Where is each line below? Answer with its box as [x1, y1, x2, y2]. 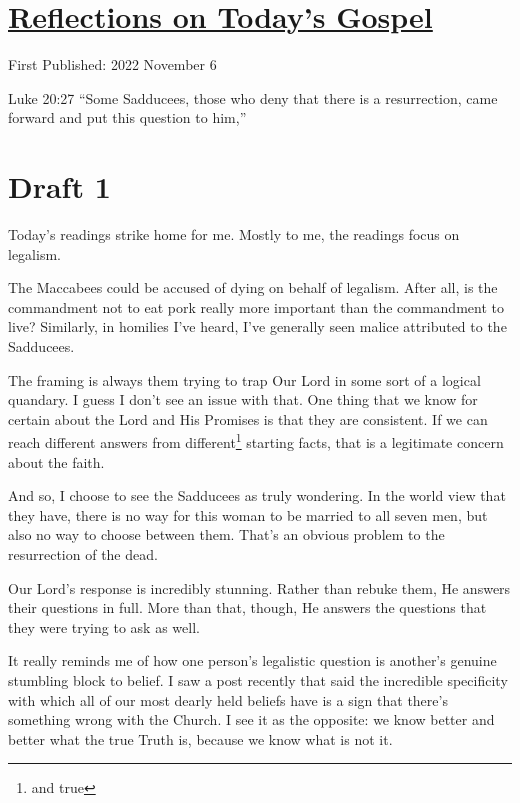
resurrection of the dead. [8, 544, 158, 564]
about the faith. [8, 451, 105, 472]
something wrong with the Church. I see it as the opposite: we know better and [8, 709, 495, 730]
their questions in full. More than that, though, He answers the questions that [8, 597, 487, 618]
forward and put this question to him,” [8, 107, 247, 128]
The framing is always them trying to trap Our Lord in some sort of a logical [8, 369, 481, 390]
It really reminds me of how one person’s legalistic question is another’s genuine [8, 650, 497, 671]
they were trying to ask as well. [8, 616, 200, 637]
